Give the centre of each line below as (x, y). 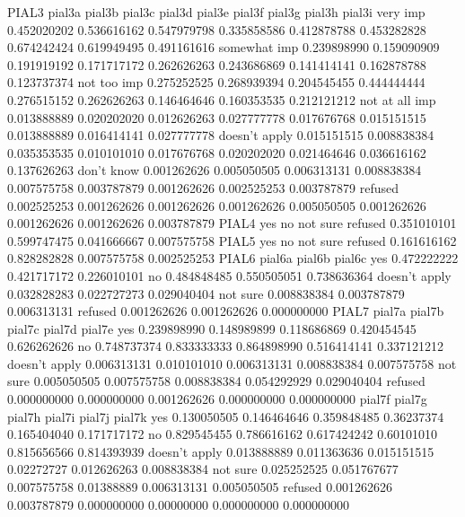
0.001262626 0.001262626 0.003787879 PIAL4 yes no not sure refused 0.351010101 (232, 223)
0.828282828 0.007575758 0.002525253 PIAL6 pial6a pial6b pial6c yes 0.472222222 (233, 258)
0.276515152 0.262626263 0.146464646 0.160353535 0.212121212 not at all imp (222, 99)
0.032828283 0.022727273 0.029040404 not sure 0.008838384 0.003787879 (206, 293)
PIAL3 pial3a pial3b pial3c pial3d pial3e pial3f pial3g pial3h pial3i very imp (216, 12)
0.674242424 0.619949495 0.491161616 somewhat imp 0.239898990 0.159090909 (224, 47)
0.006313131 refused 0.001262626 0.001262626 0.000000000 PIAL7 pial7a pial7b (226, 311)
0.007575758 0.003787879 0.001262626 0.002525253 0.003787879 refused (203, 187)
